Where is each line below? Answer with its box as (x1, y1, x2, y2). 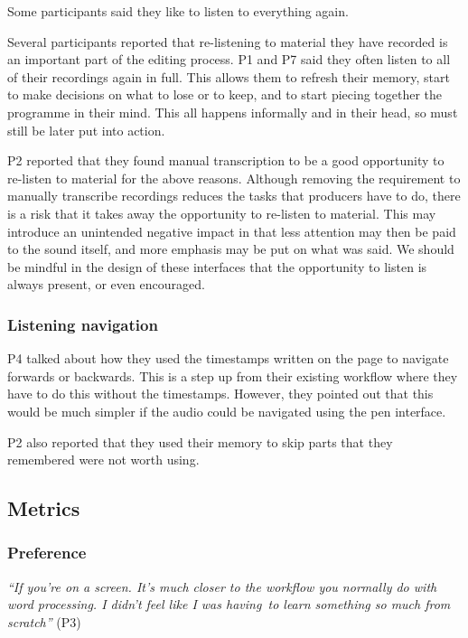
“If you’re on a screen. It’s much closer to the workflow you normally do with (7, 577, 437, 596)
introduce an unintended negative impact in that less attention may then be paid (7, 221, 456, 240)
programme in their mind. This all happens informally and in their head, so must (7, 102, 458, 121)
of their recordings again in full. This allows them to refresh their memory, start (7, 67, 450, 86)
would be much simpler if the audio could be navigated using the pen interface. (7, 401, 446, 420)
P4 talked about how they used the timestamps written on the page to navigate (7, 349, 449, 368)
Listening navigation (7, 313, 158, 335)
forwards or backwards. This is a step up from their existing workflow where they (7, 366, 458, 385)
